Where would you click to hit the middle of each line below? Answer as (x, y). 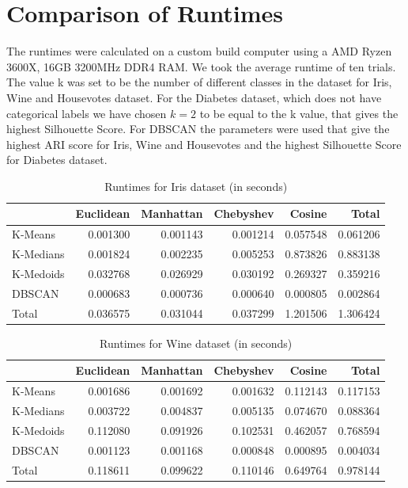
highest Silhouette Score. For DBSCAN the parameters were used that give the (198, 129)
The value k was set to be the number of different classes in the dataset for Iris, (199, 82)
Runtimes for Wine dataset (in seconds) (196, 343)
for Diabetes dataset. (57, 160)
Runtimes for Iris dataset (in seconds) (196, 186)
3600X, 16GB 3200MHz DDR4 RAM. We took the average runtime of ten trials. (201, 66)
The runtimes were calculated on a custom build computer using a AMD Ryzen (199, 51)
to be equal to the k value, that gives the (299, 113)
